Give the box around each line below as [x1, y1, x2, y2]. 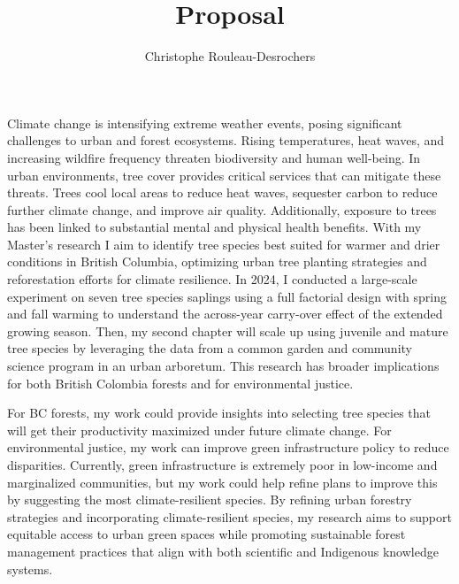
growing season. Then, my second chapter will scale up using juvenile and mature [7, 321, 448, 340]
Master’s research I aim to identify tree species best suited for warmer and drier [7, 234, 440, 253]
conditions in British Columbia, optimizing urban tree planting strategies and [7, 252, 427, 271]
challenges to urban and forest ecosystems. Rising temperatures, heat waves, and [7, 131, 445, 150]
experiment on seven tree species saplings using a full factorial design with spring [7, 287, 447, 305]
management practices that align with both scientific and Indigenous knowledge [7, 542, 439, 560]
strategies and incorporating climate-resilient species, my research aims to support [7, 507, 452, 526]
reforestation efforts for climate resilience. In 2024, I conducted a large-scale [7, 270, 417, 288]
